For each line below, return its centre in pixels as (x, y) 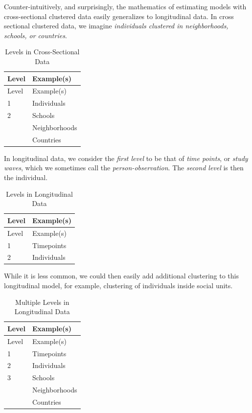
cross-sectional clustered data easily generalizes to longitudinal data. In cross (119, 16)
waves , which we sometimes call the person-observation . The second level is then (124, 168)
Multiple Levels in (42, 302)
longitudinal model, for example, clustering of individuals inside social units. (118, 286)
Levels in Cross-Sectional (42, 52)
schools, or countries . (35, 35)
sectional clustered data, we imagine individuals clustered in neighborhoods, (116, 26)
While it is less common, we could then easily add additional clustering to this (121, 276)
